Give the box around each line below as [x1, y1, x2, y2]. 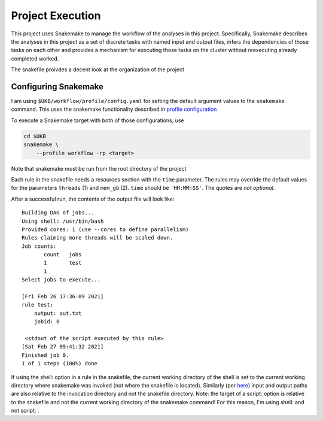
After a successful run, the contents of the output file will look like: [11, 195, 175, 202]
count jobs [44, 252, 82, 258]
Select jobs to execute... [22, 276, 101, 283]
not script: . [11, 407, 39, 414]
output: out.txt [33, 310, 82, 317]
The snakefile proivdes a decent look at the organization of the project [11, 66, 185, 73]
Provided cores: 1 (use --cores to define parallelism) [22, 226, 189, 233]
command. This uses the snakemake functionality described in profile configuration [11, 105, 217, 113]
